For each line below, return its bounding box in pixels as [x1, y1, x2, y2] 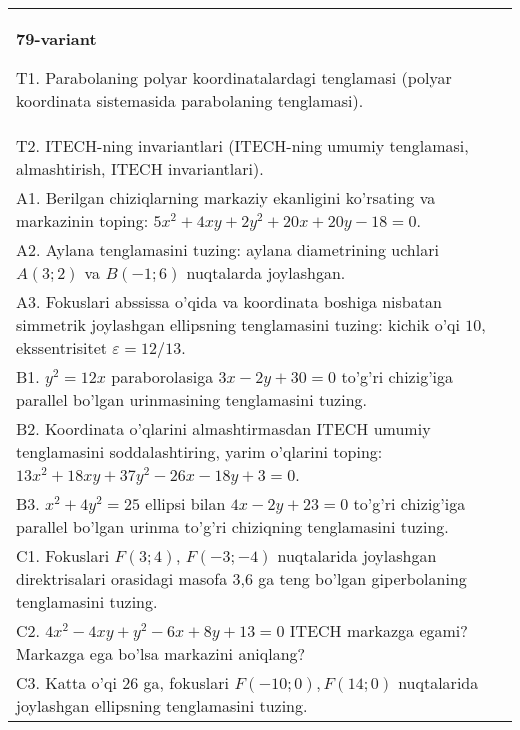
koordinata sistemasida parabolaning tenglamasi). [16, 89, 364, 112]
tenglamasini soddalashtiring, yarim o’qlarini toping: [16, 440, 383, 463]
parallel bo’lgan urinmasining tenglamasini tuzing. [16, 388, 368, 411]
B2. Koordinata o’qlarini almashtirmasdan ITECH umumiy [16, 417, 431, 440]
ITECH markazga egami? [289, 619, 468, 642]
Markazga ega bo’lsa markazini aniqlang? [16, 642, 306, 665]
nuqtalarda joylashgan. [186, 261, 346, 284]
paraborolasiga [111, 365, 214, 388]
